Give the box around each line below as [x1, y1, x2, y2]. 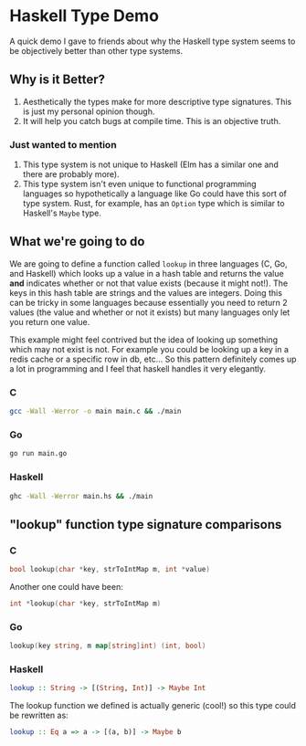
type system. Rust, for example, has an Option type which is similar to [22, 198, 285, 209]
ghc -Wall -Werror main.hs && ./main [9, 491, 153, 500]
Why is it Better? [9, 72, 106, 88]
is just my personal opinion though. [22, 106, 155, 117]
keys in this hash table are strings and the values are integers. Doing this [9, 287, 283, 298]
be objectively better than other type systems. [9, 45, 184, 56]
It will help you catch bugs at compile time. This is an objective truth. [22, 115, 281, 126]
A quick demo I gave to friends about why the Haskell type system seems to [9, 36, 296, 47]
